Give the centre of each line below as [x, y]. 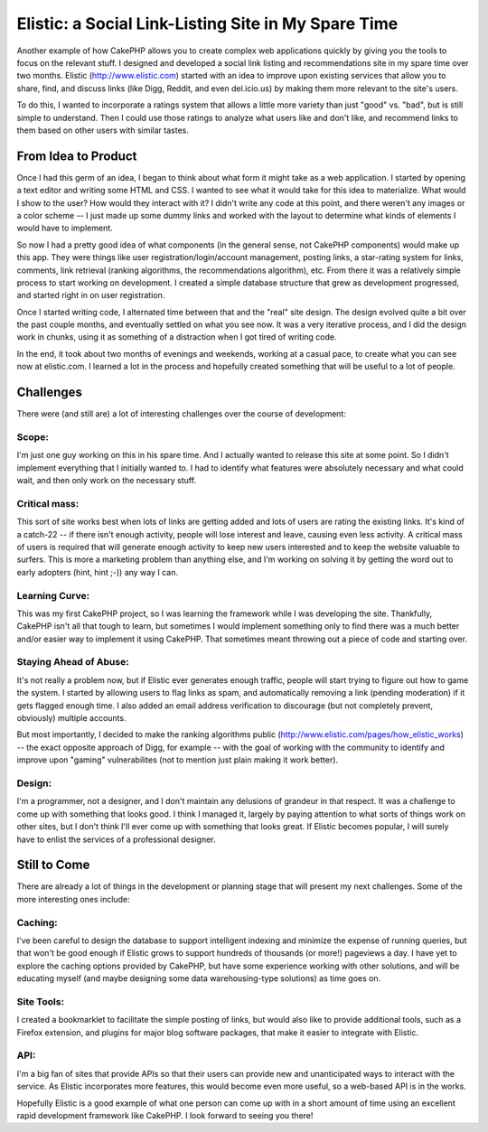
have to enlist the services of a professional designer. [116, 839]
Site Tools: [41, 1001]
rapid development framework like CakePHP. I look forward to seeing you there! [165, 1115]
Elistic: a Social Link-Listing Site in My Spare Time [207, 23]
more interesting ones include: [73, 899]
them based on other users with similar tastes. [103, 130]
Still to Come [53, 865]
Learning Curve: [53, 595]
